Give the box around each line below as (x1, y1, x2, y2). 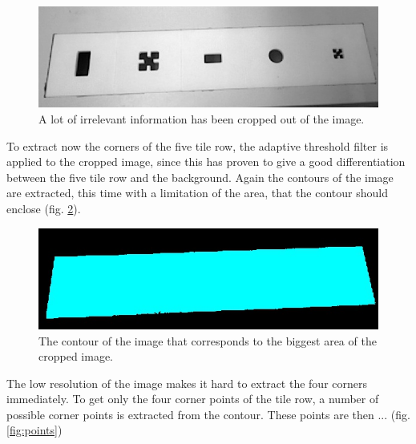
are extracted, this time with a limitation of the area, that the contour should (6, 184, 388, 201)
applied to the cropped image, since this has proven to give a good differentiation (6, 153, 406, 170)
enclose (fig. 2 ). (6, 200, 81, 216)
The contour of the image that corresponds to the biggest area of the (38, 332, 377, 349)
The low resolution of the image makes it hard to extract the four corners (6, 374, 367, 391)
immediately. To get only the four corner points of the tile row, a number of (6, 390, 379, 407)
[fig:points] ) (6, 422, 63, 438)
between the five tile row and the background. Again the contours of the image (6, 168, 394, 185)
